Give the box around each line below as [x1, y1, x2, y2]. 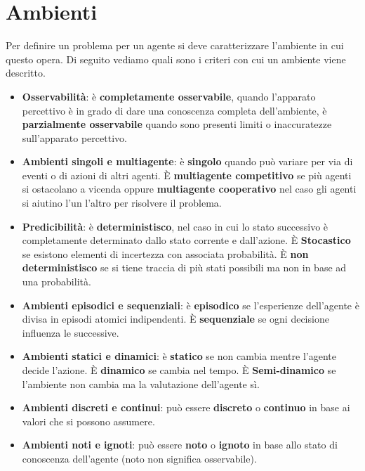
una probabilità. [22, 274, 91, 289]
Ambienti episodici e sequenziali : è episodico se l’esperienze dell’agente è [22, 297, 359, 312]
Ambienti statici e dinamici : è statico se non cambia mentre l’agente [22, 349, 336, 363]
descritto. [6, 65, 46, 80]
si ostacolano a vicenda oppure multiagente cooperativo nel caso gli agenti [22, 181, 357, 196]
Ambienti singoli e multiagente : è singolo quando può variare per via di [22, 154, 353, 169]
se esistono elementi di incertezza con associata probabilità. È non [22, 246, 309, 261]
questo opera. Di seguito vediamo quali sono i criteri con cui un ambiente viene [6, 51, 346, 66]
